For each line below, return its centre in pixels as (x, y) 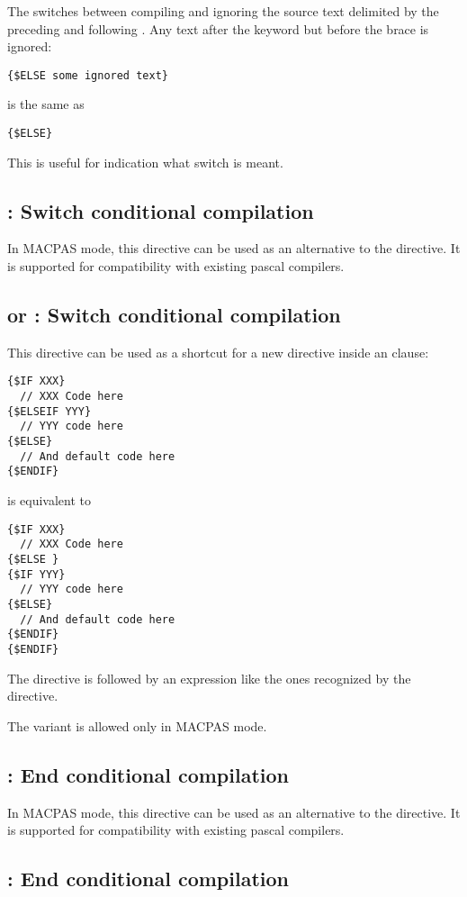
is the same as (46, 104)
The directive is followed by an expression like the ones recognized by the (209, 678)
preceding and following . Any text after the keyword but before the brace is (218, 28)
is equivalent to (49, 500)
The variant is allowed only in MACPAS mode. (137, 725)
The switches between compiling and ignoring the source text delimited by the (223, 11)
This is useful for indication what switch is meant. (145, 162)
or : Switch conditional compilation (174, 315)
